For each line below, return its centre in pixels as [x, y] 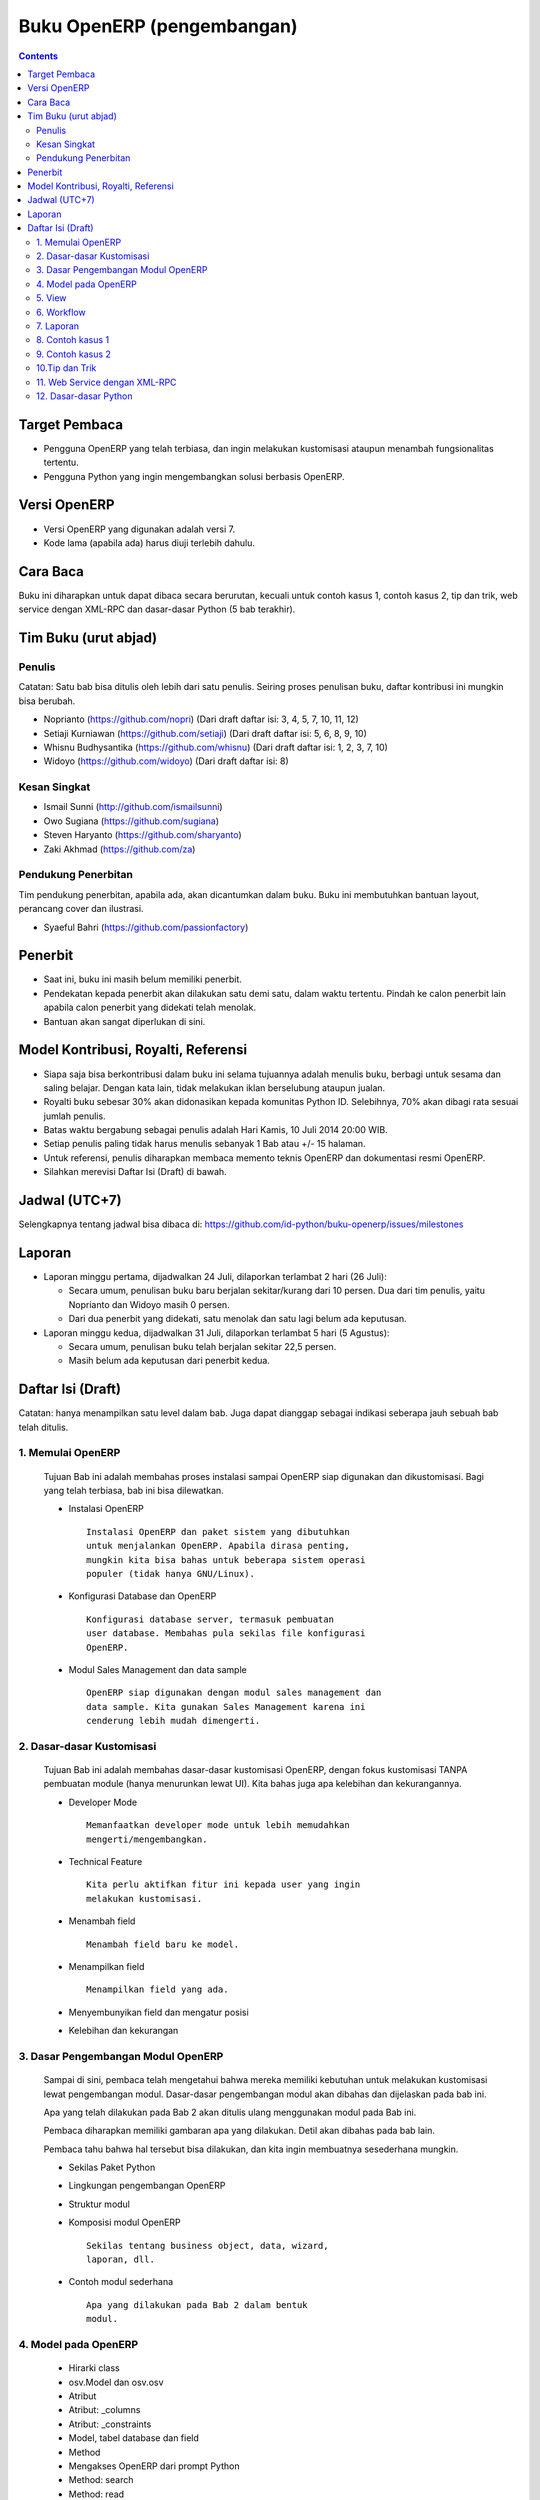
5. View [51, 298]
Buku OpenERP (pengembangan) [158, 26]
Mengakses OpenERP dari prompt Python [154, 2466]
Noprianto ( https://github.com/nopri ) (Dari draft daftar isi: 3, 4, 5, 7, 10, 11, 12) [201, 719]
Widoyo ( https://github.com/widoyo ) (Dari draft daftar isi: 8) [166, 761]
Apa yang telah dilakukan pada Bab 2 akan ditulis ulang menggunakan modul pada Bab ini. [230, 2112]
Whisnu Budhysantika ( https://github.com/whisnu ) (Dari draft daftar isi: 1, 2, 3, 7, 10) [216, 747]
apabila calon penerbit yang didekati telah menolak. [150, 1007]
